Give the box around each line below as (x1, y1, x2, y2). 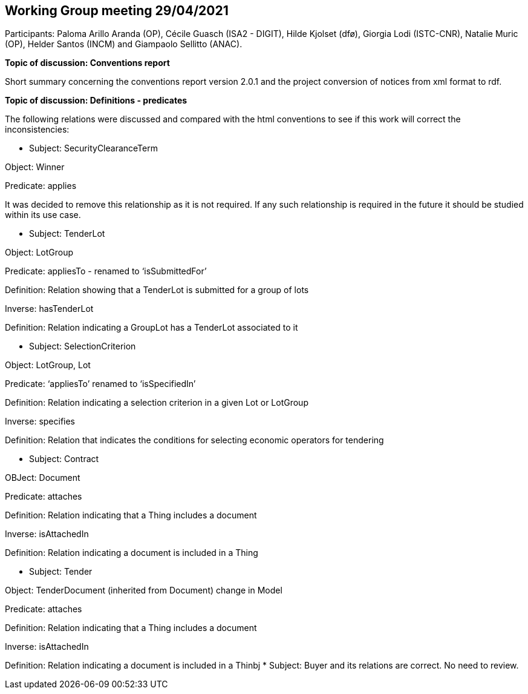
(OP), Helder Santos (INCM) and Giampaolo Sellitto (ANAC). (5, 39, 243, 50)
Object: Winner (5, 162, 65, 173)
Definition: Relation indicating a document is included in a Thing (5, 547, 258, 558)
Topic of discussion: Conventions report (5, 58, 170, 68)
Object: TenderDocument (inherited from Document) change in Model (5, 585, 282, 596)
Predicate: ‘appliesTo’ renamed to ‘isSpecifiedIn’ (5, 378, 196, 389)
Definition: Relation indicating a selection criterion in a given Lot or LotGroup (5, 397, 308, 408)
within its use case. (5, 210, 81, 220)
